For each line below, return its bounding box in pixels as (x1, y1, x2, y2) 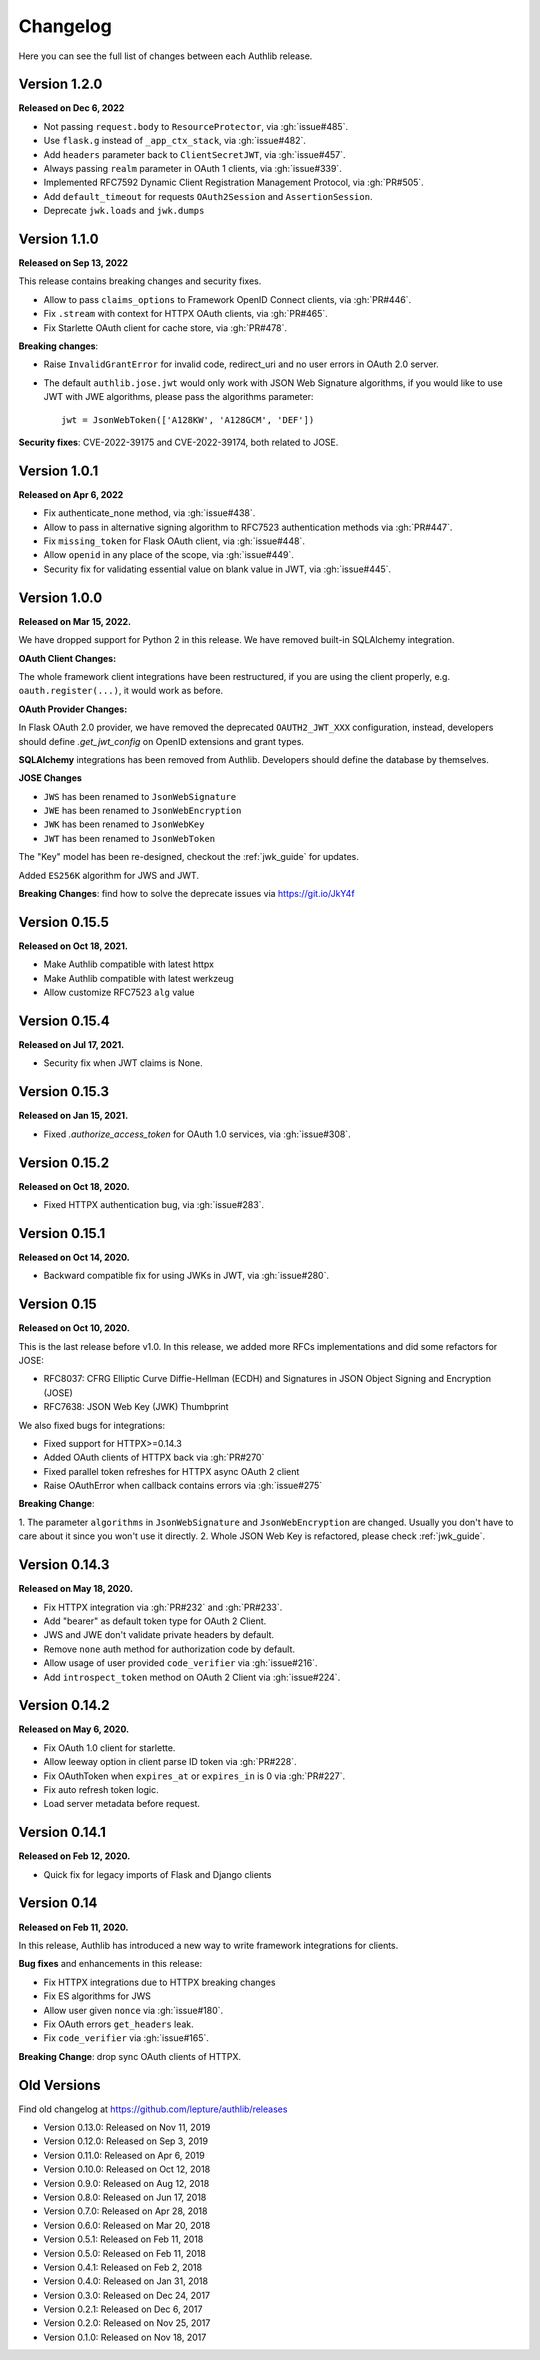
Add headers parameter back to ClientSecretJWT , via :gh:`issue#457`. (43, 148, 346, 160)
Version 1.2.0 (18, 76, 103, 93)
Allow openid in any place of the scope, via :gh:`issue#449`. (43, 549, 295, 561)
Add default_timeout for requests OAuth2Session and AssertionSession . (43, 190, 373, 202)
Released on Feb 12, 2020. (18, 1850, 131, 1862)
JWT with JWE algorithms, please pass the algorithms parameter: (43, 391, 314, 403)
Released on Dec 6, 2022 (18, 102, 125, 114)
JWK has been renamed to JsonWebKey (43, 818, 205, 830)
